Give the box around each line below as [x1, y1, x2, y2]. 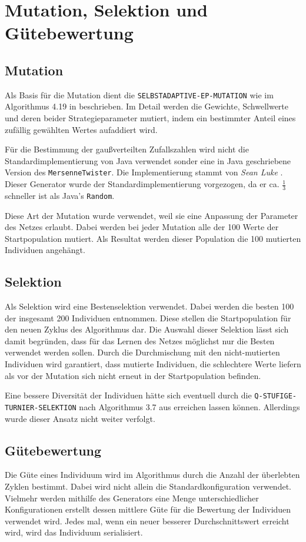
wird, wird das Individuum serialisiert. [5, 526, 143, 538]
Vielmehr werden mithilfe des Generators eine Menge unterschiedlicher [5, 491, 259, 504]
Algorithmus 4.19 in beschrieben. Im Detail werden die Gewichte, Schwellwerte [5, 100, 289, 112]
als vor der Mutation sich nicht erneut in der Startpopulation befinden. [5, 369, 261, 381]
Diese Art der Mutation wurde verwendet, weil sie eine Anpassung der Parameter [5, 209, 298, 221]
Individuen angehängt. [5, 244, 85, 256]
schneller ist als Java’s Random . [5, 189, 115, 201]
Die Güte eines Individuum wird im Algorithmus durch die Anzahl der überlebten [5, 468, 300, 481]
